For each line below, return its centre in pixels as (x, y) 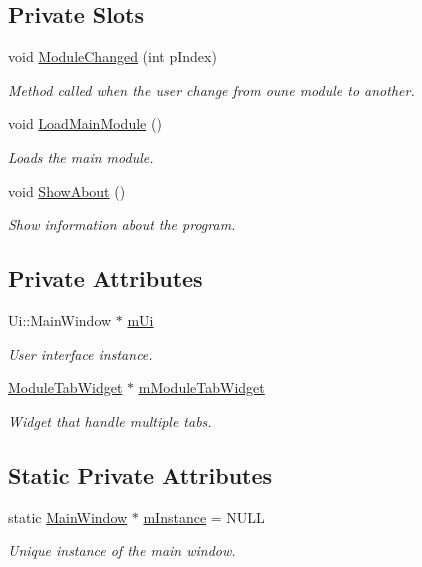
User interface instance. (80, 353)
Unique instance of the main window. (122, 550)
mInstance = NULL (204, 516)
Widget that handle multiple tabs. (110, 420)
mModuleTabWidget (201, 387)
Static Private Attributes (140, 474)
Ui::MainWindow (60, 319)
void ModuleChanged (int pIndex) (112, 56)
